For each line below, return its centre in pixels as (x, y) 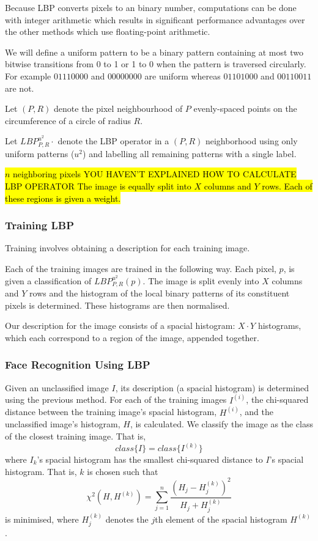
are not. (20, 88)
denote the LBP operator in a (113, 141)
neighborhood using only (251, 141)
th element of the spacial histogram (221, 519)
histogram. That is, (41, 471)
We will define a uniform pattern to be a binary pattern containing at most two (154, 52)
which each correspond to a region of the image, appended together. (132, 337)
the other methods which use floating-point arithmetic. (108, 31)
